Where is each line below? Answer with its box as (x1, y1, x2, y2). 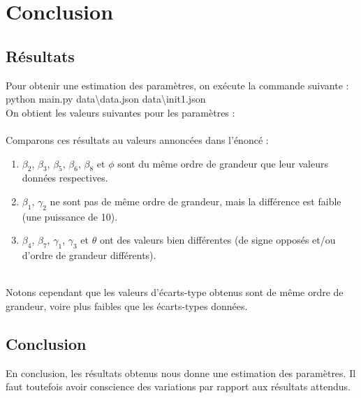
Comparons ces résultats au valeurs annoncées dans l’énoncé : (6, 132, 269, 147)
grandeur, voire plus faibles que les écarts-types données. (6, 298, 248, 313)
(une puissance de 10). (22, 209, 118, 223)
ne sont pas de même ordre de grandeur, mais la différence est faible (50, 193, 341, 208)
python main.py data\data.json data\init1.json (6, 91, 206, 106)
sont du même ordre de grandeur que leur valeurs (117, 156, 328, 170)
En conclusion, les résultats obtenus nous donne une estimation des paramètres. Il (6, 365, 356, 380)
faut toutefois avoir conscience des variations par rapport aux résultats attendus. (6, 379, 351, 394)
